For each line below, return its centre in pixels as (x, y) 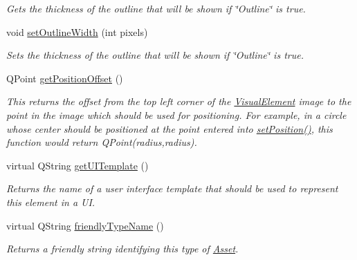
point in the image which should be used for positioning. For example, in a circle (176, 114)
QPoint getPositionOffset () (65, 78)
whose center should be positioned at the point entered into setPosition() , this (170, 128)
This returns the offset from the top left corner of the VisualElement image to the (179, 101)
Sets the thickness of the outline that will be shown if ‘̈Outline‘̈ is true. (155, 55)
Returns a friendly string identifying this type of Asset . (122, 249)
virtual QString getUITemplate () (77, 165)
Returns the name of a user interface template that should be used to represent (172, 188)
